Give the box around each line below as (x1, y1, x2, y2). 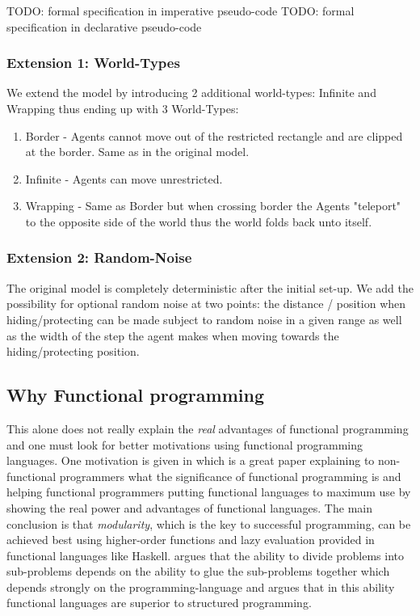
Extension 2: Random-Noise (6, 247, 192, 268)
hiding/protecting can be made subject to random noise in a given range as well (6, 310, 402, 327)
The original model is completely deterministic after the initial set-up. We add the (6, 279, 414, 296)
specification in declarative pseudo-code (6, 18, 202, 35)
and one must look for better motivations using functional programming (6, 436, 363, 453)
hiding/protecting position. (6, 343, 140, 360)
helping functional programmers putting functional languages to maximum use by (6, 483, 411, 500)
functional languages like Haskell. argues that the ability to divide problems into (6, 546, 404, 563)
